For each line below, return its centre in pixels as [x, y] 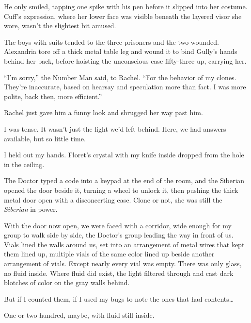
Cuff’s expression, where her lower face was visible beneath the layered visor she [123, 16]
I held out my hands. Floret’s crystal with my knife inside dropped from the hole [124, 155]
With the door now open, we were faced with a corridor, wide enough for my [118, 225]
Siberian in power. [31, 209]
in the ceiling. [24, 164]
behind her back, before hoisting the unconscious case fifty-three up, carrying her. [125, 60]
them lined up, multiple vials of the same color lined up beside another [109, 254]
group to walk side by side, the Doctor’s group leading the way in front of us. [119, 235]
